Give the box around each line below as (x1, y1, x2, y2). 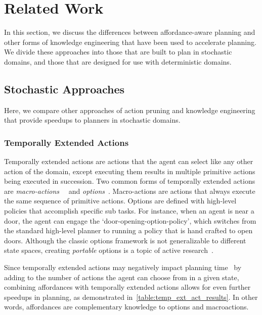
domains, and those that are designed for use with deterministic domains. (4, 56, 232, 67)
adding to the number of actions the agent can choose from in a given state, (4, 272, 239, 282)
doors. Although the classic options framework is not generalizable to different (4, 235, 246, 245)
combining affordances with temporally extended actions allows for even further (4, 282, 251, 292)
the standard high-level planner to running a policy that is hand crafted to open (4, 225, 253, 236)
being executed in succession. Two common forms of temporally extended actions (4, 176, 255, 186)
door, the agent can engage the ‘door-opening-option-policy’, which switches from (4, 215, 256, 226)
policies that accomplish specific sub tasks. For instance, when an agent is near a (4, 205, 254, 216)
